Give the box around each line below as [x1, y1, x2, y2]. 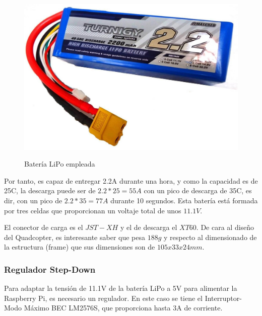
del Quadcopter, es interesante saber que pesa [4, 231, 146, 242]
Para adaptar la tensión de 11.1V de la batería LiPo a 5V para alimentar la [4, 283, 237, 293]
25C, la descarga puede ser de [4, 185, 96, 196]
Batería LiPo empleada [24, 159, 95, 169]
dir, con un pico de [4, 195, 62, 206]
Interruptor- [205, 292, 242, 303]
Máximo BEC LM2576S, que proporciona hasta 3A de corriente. [24, 302, 223, 313]
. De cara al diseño [196, 222, 254, 232]
